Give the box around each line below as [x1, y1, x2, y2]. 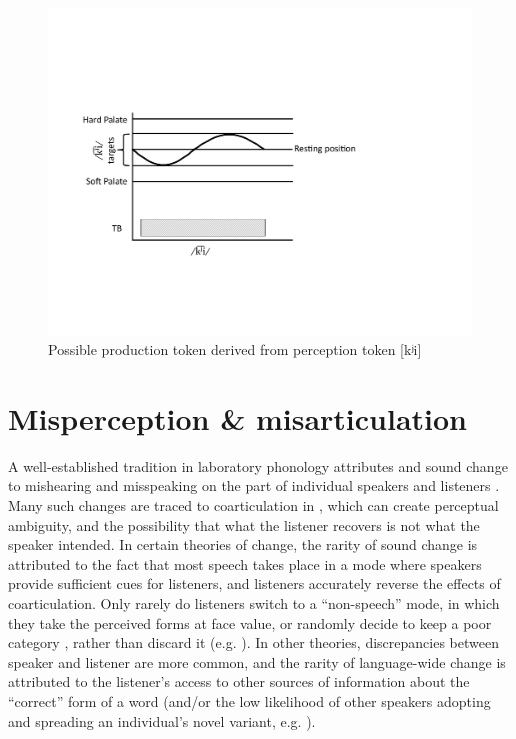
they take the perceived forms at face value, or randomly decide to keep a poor [8, 612, 492, 633]
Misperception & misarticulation [8, 397, 467, 438]
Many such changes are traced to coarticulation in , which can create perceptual [8, 495, 499, 516]
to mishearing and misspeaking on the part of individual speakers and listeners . [8, 475, 500, 496]
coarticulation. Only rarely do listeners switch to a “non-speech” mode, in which [8, 592, 500, 613]
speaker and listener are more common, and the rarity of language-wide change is [8, 651, 506, 672]
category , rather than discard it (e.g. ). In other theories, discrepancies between [8, 632, 499, 653]
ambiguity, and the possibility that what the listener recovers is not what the [8, 514, 480, 535]
